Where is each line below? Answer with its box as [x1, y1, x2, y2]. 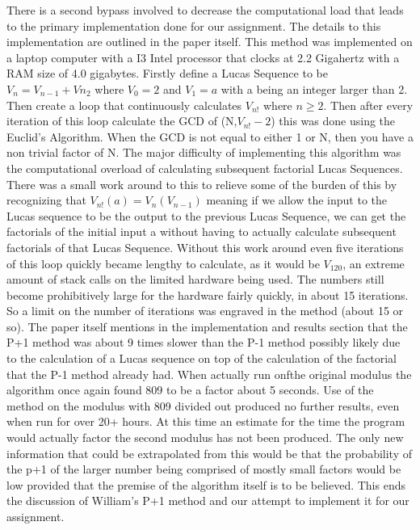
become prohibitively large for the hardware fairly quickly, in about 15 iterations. [6, 286, 409, 303]
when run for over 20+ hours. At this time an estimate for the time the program [6, 413, 405, 430]
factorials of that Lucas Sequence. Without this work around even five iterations [6, 238, 404, 255]
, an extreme [342, 254, 405, 271]
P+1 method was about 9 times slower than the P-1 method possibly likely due [6, 334, 401, 351]
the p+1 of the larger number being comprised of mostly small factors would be [6, 461, 401, 477]
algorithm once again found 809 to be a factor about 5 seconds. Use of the [6, 381, 374, 398]
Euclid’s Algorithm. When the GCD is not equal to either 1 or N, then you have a [6, 128, 414, 145]
